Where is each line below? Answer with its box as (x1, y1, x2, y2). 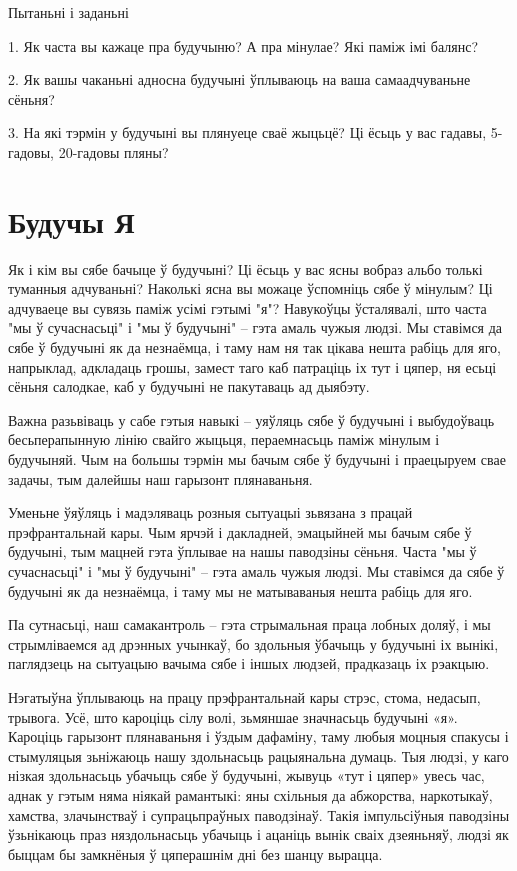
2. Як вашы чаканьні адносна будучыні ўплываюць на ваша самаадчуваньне (8, 69, 471, 90)
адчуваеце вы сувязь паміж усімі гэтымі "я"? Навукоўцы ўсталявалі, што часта (8, 297, 487, 318)
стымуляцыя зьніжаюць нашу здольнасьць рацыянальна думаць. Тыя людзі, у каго (8, 745, 509, 766)
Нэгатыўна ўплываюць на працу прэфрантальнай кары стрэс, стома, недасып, (8, 686, 481, 707)
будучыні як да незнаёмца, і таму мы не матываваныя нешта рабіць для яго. (8, 580, 473, 601)
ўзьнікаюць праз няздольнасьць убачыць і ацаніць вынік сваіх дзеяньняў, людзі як (8, 824, 509, 845)
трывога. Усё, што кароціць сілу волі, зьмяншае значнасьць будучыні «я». (8, 706, 458, 727)
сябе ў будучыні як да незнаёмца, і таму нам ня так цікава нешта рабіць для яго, (8, 337, 502, 358)
